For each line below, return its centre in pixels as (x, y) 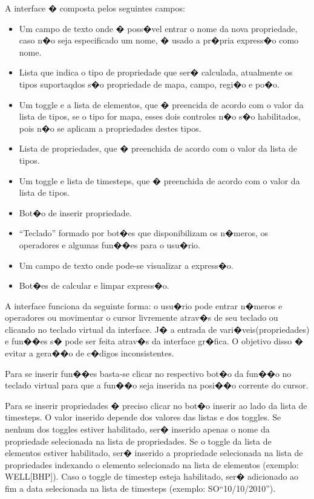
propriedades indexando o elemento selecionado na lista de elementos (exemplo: (152, 464)
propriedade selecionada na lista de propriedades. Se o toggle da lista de (138, 441)
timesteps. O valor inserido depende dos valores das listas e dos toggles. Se (143, 417)
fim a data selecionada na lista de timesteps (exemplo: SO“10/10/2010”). (140, 488)
